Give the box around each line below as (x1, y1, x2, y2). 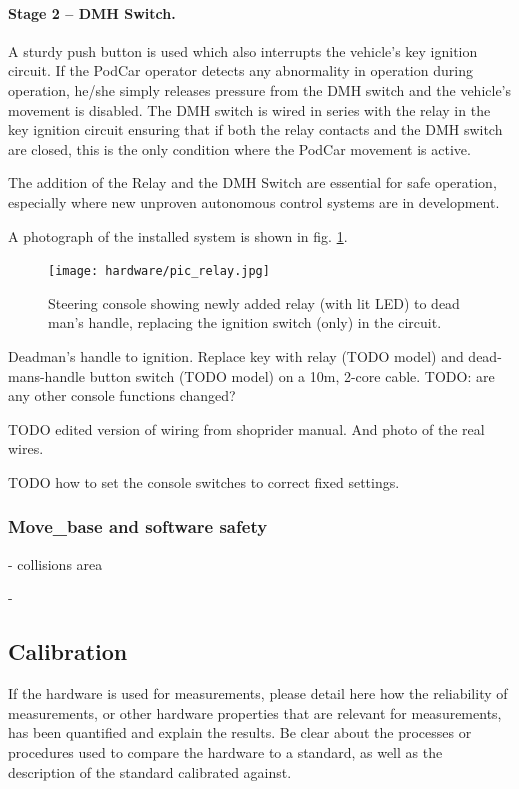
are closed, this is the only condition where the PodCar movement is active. (8, 138, 471, 159)
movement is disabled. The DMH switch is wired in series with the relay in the (8, 99, 491, 120)
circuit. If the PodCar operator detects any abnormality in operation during (8, 60, 473, 81)
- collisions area (8, 553, 103, 574)
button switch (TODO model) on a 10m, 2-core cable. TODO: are (89, 365, 495, 386)
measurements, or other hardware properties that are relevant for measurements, (8, 702, 502, 723)
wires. (8, 438, 44, 459)
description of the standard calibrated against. (8, 761, 292, 782)
